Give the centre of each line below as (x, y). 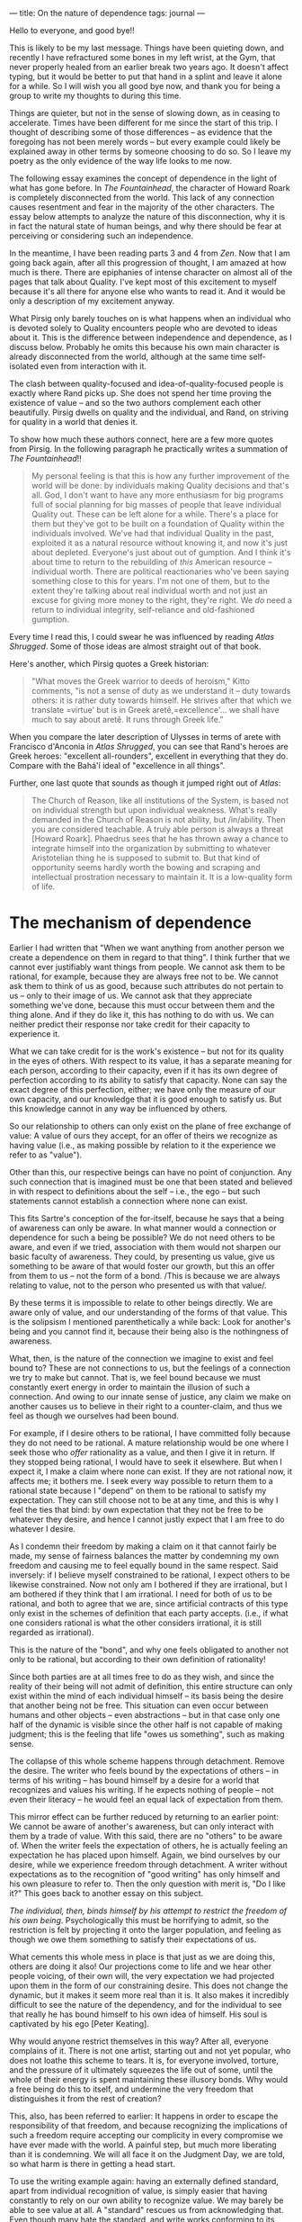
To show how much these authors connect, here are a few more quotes (142, 439)
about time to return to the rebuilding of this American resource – (151, 562)
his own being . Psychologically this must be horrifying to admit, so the (139, 1920)
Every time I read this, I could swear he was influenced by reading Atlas (142, 637)
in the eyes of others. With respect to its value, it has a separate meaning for (151, 1060)
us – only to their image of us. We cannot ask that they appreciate (131, 995)
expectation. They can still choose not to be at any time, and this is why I (144, 1500)
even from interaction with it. (93, 366)
